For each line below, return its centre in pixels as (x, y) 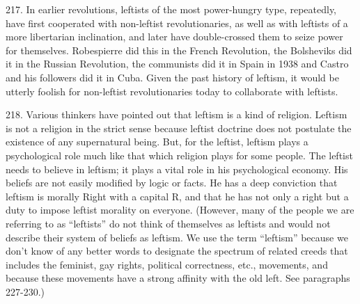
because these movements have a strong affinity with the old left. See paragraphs (178, 278)
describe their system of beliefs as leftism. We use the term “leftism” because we (177, 237)
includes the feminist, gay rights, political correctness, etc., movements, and (167, 264)
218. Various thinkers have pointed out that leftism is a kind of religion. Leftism (177, 114)
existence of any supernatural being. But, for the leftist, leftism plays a (157, 142)
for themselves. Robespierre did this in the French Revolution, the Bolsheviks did (179, 50)
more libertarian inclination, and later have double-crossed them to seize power (174, 37)
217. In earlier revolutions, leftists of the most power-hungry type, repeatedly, (171, 9)
